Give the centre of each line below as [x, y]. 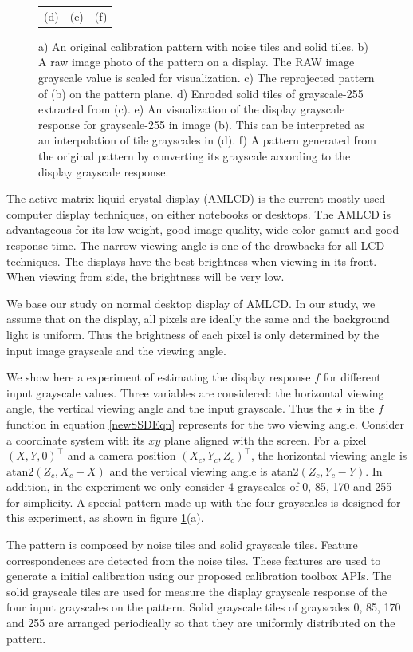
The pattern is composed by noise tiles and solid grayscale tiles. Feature [182, 545]
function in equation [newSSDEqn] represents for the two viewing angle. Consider [206, 423]
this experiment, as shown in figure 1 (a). [105, 518]
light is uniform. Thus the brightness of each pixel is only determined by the [193, 334]
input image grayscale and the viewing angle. [116, 350]
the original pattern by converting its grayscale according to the [195, 156]
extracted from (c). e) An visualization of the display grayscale [192, 109]
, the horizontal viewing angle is [329, 455]
